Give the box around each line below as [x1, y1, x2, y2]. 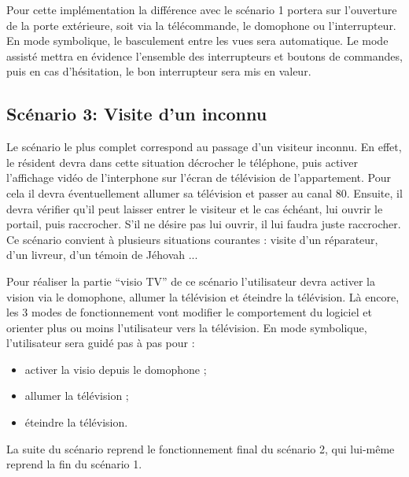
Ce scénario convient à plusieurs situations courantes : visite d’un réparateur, [6, 231, 378, 247]
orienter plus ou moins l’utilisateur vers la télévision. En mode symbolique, [6, 319, 367, 335]
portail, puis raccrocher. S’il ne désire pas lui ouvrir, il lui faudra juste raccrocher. [6, 216, 401, 232]
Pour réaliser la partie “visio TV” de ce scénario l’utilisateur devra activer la [6, 272, 376, 289]
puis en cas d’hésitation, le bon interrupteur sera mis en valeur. [6, 63, 311, 79]
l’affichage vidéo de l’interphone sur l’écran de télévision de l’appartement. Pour [6, 169, 392, 186]
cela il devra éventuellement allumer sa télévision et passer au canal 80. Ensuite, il [6, 184, 403, 201]
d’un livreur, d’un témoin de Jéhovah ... [6, 246, 198, 263]
